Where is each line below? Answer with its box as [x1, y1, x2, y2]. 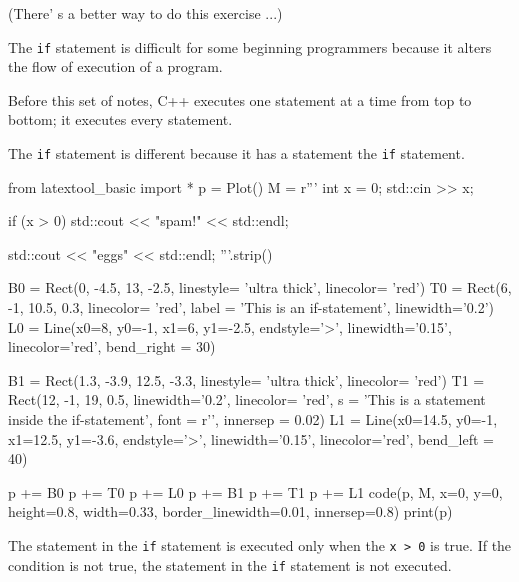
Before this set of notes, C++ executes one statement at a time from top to [8, 89, 472, 110]
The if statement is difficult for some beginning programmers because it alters [8, 36, 492, 57]
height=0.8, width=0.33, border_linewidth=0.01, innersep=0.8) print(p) [8, 501, 453, 522]
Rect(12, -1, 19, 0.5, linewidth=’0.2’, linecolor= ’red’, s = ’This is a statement [8, 389, 486, 410]
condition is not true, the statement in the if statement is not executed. [8, 554, 452, 575]
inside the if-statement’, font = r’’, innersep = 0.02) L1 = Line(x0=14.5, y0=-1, [8, 409, 498, 430]
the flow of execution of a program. [8, 56, 223, 77]
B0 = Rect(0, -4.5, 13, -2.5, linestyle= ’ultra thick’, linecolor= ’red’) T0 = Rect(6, [8, 277, 512, 298]
